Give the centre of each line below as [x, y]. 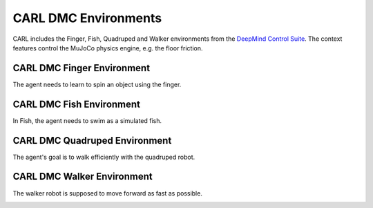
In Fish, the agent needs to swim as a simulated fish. [87, 120]
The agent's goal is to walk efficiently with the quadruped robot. [104, 157]
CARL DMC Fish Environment [77, 104]
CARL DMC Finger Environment [82, 68]
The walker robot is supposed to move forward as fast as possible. [108, 193]
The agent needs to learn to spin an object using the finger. [97, 84]
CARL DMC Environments [87, 18]
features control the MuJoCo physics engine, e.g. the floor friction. [108, 48]
